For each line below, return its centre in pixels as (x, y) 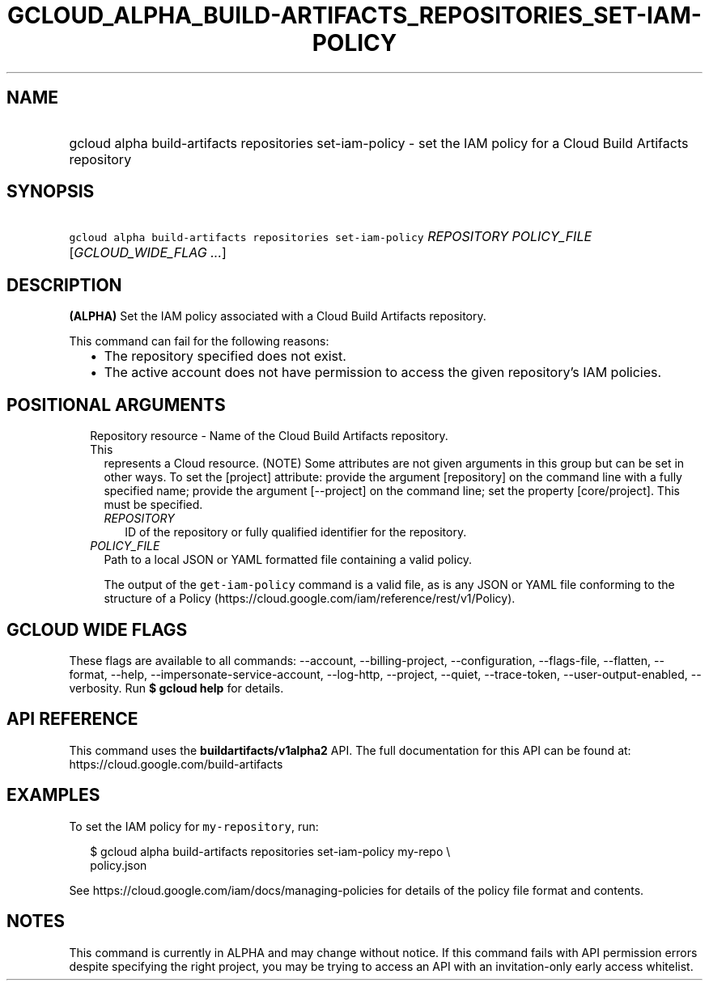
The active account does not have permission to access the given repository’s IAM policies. (383, 373)
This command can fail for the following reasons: (199, 341)
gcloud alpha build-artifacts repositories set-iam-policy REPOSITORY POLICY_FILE (331, 237)
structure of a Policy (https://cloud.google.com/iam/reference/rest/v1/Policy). (310, 599)
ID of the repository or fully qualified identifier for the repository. (296, 532)
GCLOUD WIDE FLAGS (97, 629)
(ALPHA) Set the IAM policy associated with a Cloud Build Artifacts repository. (278, 316)
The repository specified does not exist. (225, 356)
